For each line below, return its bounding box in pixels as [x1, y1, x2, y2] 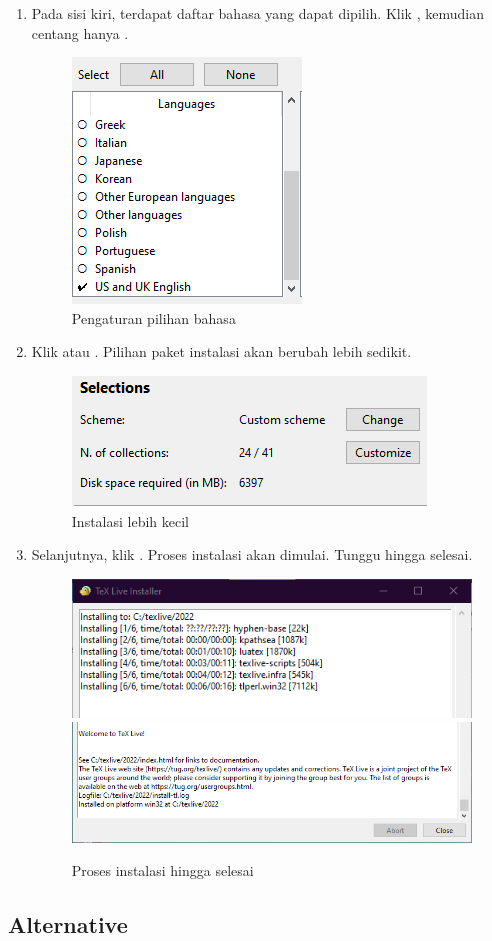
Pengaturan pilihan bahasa [71, 307, 236, 328]
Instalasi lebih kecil [71, 510, 190, 531]
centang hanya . [31, 22, 129, 43]
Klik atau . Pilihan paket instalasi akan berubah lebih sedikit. [31, 341, 412, 362]
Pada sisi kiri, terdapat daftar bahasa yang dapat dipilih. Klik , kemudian [31, 3, 484, 23]
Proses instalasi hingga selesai [71, 860, 254, 881]
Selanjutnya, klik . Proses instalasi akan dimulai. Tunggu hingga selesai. [31, 544, 473, 565]
